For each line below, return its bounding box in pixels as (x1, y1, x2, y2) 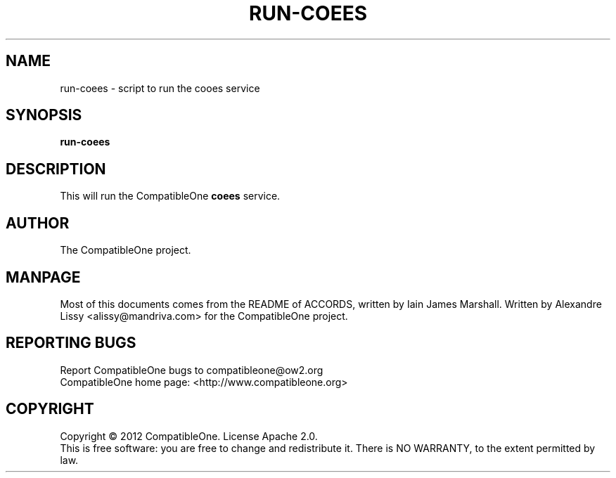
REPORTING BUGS (6, 334, 136, 352)
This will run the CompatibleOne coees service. (60, 190, 281, 202)
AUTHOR (6, 214, 70, 232)
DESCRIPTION (6, 160, 106, 178)
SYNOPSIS (6, 106, 82, 124)
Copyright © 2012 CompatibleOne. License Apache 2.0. (60, 429, 318, 442)
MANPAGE (6, 268, 81, 286)
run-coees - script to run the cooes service (60, 82, 260, 94)
